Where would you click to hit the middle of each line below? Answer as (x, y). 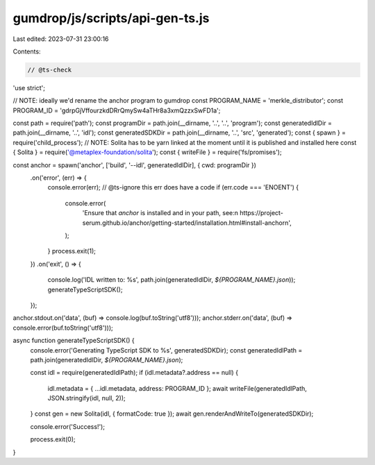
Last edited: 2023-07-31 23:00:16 (61, 39)
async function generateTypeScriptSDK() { (74, 341)
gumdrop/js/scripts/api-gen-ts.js (111, 18)
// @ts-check (50, 70)
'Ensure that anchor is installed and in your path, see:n (160, 213)
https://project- (262, 213)
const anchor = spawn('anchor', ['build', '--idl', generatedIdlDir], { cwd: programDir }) (135, 165)
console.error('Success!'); (68, 426)
